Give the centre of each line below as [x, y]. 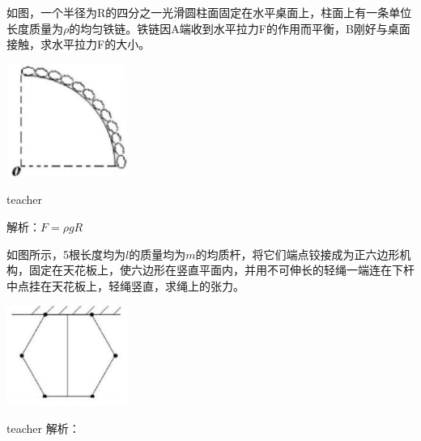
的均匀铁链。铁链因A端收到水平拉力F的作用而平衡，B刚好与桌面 [240, 28]
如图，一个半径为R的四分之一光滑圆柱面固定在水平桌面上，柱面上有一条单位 [209, 12]
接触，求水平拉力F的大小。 [79, 44]
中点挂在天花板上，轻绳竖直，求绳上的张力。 [125, 285]
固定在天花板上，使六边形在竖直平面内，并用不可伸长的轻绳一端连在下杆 [221, 270]
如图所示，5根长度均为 [66, 254]
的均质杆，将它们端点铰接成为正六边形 [298, 254]
